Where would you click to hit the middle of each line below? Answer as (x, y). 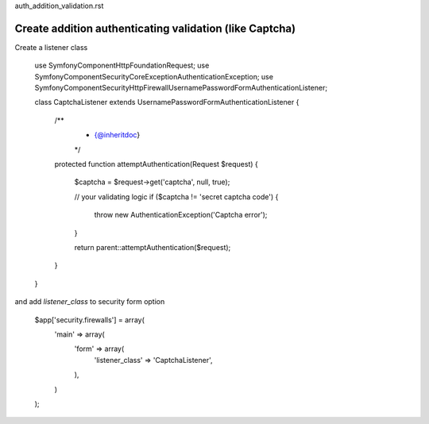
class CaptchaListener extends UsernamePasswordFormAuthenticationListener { (167, 102)
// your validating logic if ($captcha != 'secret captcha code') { (176, 197)
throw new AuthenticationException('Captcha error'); (181, 215)
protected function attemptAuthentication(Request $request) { (156, 164)
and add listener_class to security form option (90, 302)
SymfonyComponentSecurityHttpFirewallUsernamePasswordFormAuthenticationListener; (181, 88)
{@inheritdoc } (117, 135)
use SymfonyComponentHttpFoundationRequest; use (122, 66)
